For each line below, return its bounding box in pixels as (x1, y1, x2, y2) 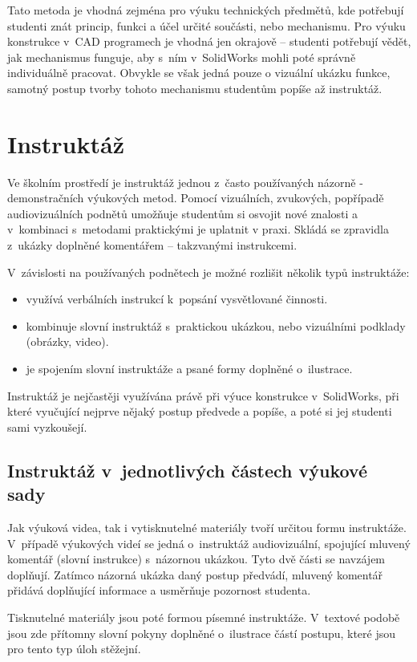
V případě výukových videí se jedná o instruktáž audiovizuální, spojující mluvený (7, 534, 411, 551)
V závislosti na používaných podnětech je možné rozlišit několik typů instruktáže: (7, 263, 410, 280)
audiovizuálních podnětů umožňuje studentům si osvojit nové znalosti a (7, 205, 358, 221)
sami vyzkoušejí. (7, 418, 87, 435)
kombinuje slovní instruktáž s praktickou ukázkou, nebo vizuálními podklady (26, 317, 406, 334)
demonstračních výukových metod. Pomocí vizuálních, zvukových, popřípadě (7, 189, 384, 206)
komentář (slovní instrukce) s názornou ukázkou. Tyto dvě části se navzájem (7, 550, 386, 567)
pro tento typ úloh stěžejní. (7, 640, 141, 657)
